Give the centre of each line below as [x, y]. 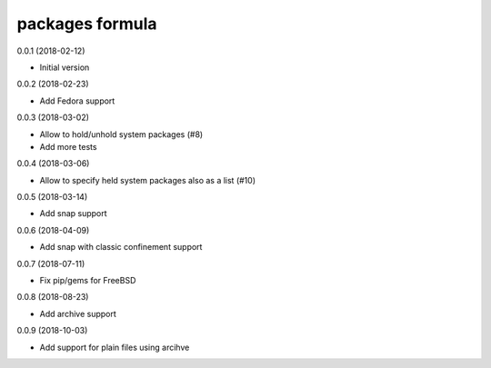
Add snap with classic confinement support [121, 247]
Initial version [65, 67]
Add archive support [78, 313]
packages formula [87, 24]
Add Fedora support [77, 101]
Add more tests [68, 146]
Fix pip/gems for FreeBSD [88, 281]
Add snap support [74, 214]
